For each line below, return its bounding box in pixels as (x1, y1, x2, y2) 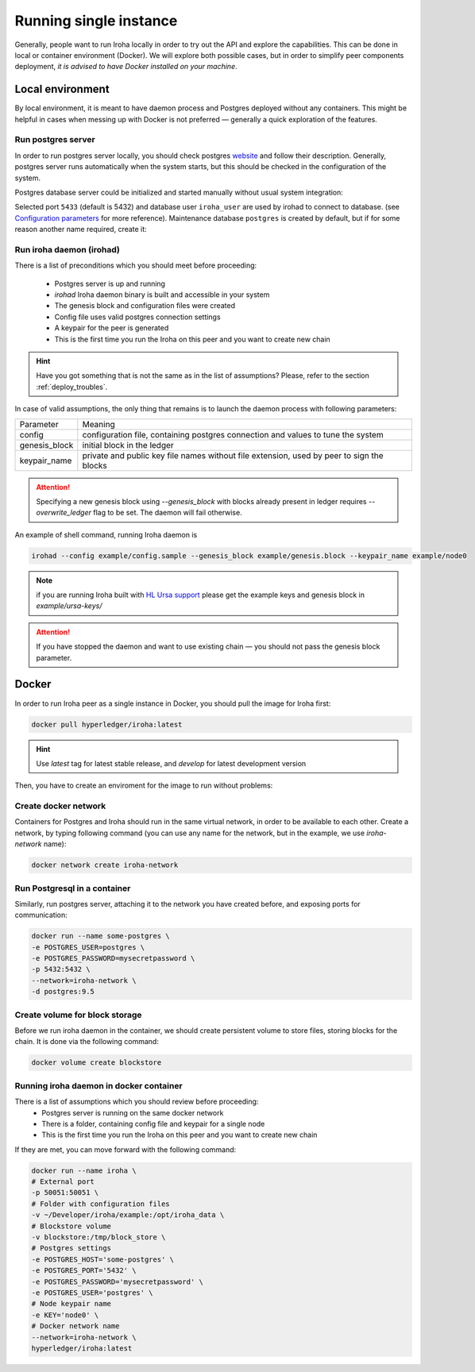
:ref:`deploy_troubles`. (36, 382, 108, 391)
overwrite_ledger (36, 508, 91, 518)
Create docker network (14, 800, 106, 811)
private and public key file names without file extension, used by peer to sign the (82, 449, 384, 461)
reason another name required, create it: (14, 225, 147, 234)
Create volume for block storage (14, 1009, 142, 1020)
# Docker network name (31, 1322, 120, 1331)
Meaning (82, 418, 115, 430)
